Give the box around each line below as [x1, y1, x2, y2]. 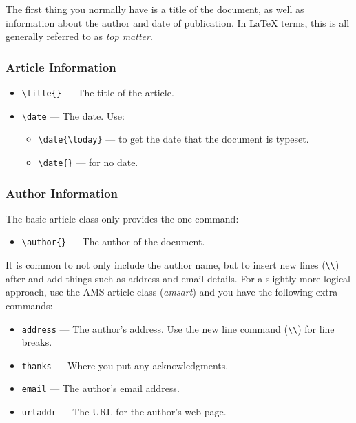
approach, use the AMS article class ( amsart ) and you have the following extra [6, 285, 338, 299]
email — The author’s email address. [21, 381, 180, 395]
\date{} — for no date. [38, 154, 138, 169]
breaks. [21, 335, 52, 349]
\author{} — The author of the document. [21, 234, 205, 249]
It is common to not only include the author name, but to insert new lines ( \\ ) [6, 258, 339, 272]
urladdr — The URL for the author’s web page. [21, 404, 227, 419]
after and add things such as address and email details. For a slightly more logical [6, 271, 351, 285]
